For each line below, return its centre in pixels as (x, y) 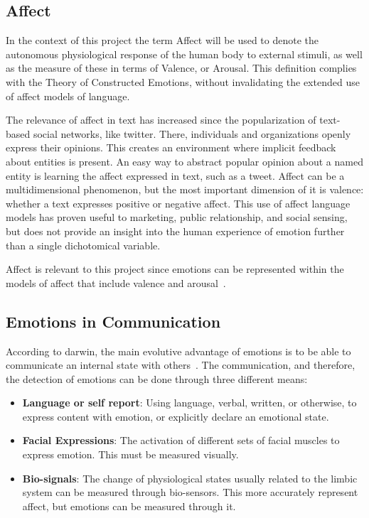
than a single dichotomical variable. (83, 245)
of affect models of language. (68, 96)
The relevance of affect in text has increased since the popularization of (161, 120)
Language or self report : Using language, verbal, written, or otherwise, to (189, 403)
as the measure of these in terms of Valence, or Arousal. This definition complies (181, 68)
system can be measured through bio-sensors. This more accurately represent (190, 492)
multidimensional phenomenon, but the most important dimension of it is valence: (185, 189)
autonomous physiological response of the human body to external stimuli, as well (184, 54)
